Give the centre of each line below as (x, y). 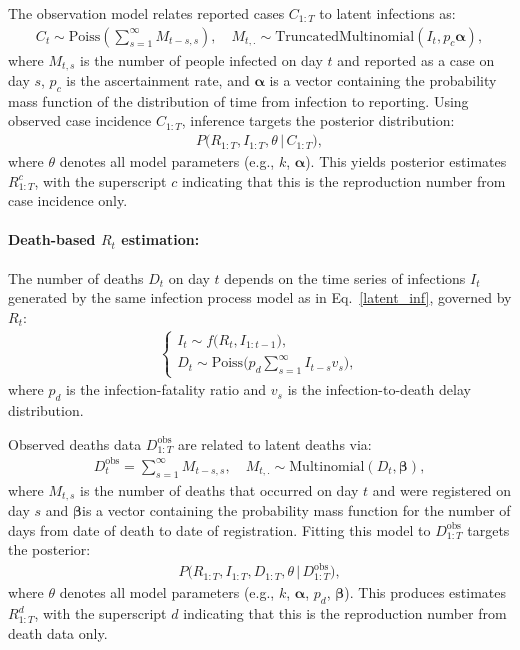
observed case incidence (80, 120)
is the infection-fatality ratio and (166, 389)
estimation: (160, 239)
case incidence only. (68, 200)
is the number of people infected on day (201, 59)
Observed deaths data (75, 443)
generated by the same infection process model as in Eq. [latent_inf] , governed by (260, 297)
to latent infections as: (387, 13)
